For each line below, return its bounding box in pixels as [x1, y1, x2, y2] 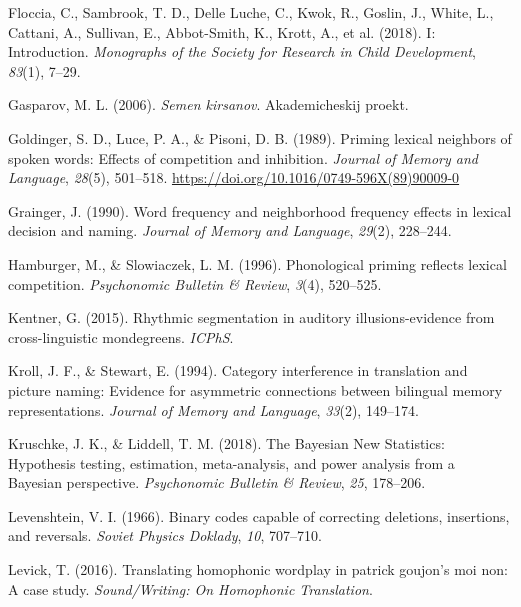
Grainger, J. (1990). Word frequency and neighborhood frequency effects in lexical [8, 200, 512, 221]
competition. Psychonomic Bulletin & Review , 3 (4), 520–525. [8, 273, 382, 294]
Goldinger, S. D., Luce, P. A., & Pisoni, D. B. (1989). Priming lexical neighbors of [8, 127, 512, 148]
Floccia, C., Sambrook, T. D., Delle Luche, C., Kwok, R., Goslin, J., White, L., [8, 2, 494, 22]
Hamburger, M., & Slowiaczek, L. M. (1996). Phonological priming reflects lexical [8, 253, 507, 274]
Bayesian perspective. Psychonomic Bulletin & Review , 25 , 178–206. [8, 472, 426, 493]
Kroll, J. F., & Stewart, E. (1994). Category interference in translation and [8, 360, 468, 381]
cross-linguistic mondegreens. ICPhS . [8, 326, 234, 347]
